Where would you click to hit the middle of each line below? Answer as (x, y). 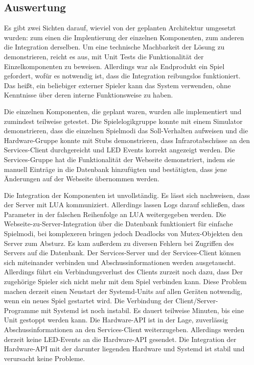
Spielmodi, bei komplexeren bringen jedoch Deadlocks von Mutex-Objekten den (123, 233)
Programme (22, 310)
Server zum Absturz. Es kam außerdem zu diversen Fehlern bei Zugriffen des (119, 243)
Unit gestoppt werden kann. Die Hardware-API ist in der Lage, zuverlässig (116, 320)
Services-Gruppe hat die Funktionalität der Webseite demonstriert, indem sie (119, 159)
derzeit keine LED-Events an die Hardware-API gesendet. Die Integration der (120, 339)
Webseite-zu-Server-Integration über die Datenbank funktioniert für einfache (118, 224)
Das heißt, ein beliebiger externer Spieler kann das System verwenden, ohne (117, 85)
